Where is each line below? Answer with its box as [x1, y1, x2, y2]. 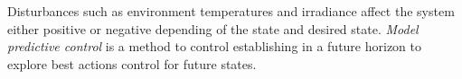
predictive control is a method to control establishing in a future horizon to [7, 37, 422, 56]
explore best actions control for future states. [7, 54, 257, 73]
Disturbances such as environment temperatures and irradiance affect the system [7, 2, 455, 20]
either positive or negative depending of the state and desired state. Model [7, 19, 419, 38]
